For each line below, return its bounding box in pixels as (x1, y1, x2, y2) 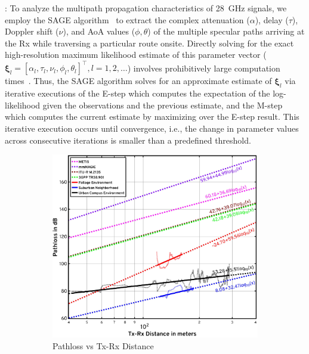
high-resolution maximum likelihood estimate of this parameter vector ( (5, 48, 267, 61)
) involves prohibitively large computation (127, 61, 280, 74)
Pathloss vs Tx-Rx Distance (52, 339, 154, 352)
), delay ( (255, 13, 289, 26)
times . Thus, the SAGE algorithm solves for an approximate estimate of (5, 74, 272, 87)
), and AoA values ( (63, 25, 135, 38)
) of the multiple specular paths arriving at (147, 25, 305, 38)
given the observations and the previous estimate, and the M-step (42, 98, 283, 111)
